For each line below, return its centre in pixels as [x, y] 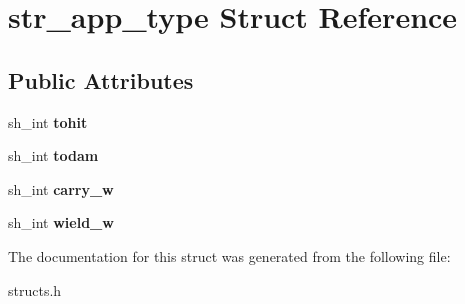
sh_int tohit [48, 121]
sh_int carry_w [61, 188]
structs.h [35, 289]
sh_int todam [53, 155]
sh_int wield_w [61, 222]
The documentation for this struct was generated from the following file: [229, 255]
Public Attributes [101, 79]
